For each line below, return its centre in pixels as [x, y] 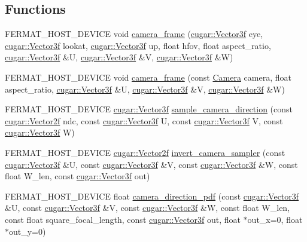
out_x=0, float [275, 219]
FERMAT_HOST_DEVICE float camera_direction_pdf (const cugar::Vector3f [152, 196]
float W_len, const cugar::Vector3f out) [77, 176]
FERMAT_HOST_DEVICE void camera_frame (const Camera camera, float [148, 77]
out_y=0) [28, 231]
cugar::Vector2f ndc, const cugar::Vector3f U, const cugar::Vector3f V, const [144, 120]
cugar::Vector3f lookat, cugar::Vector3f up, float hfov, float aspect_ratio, [138, 45]
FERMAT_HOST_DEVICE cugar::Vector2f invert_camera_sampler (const [145, 152]
